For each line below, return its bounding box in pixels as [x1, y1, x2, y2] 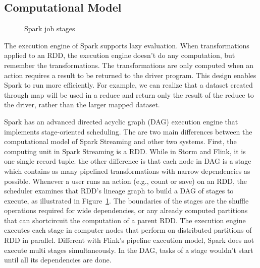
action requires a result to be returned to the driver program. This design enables [4, 70, 256, 80]
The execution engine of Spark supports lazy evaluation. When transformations [4, 40, 249, 50]
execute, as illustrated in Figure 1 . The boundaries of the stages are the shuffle [4, 195, 249, 206]
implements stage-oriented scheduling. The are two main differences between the [4, 126, 252, 137]
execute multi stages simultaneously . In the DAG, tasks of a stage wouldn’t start [4, 244, 253, 255]
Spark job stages [24, 23, 75, 34]
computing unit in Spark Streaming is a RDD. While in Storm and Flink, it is [4, 146, 246, 156]
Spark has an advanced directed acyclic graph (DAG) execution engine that [4, 116, 238, 126]
